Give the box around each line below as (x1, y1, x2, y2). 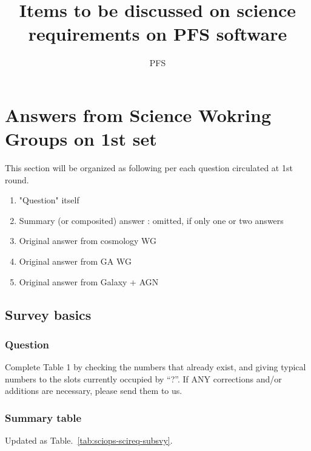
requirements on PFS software (28, 21, 287, 46)
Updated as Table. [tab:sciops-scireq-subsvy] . (5, 434, 173, 447)
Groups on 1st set (5, 126, 157, 151)
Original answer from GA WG (19, 255, 132, 267)
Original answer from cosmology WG (19, 234, 157, 247)
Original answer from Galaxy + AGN (19, 275, 159, 288)
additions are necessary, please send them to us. (5, 384, 182, 397)
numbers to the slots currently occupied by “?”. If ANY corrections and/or (5, 372, 282, 385)
